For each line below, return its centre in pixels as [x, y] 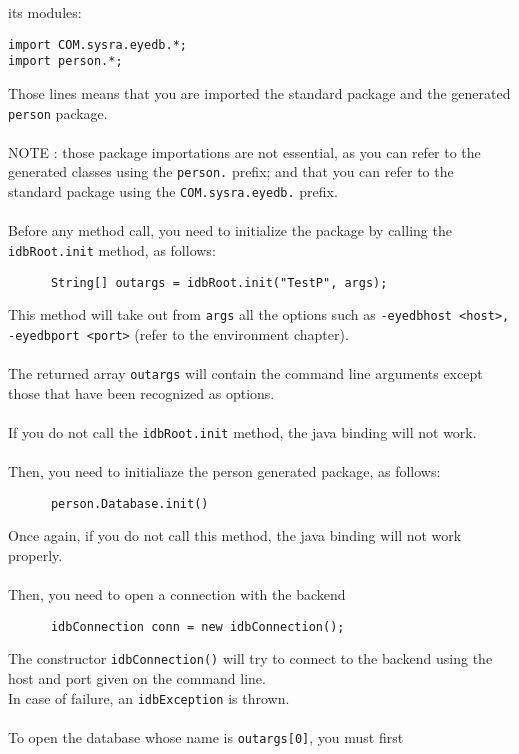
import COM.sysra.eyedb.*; [97, 44]
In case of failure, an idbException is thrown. [149, 697]
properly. [35, 555]
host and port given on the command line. [137, 678]
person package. [58, 112]
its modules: [45, 12]
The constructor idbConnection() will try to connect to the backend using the [250, 658]
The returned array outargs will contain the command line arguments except [245, 373]
